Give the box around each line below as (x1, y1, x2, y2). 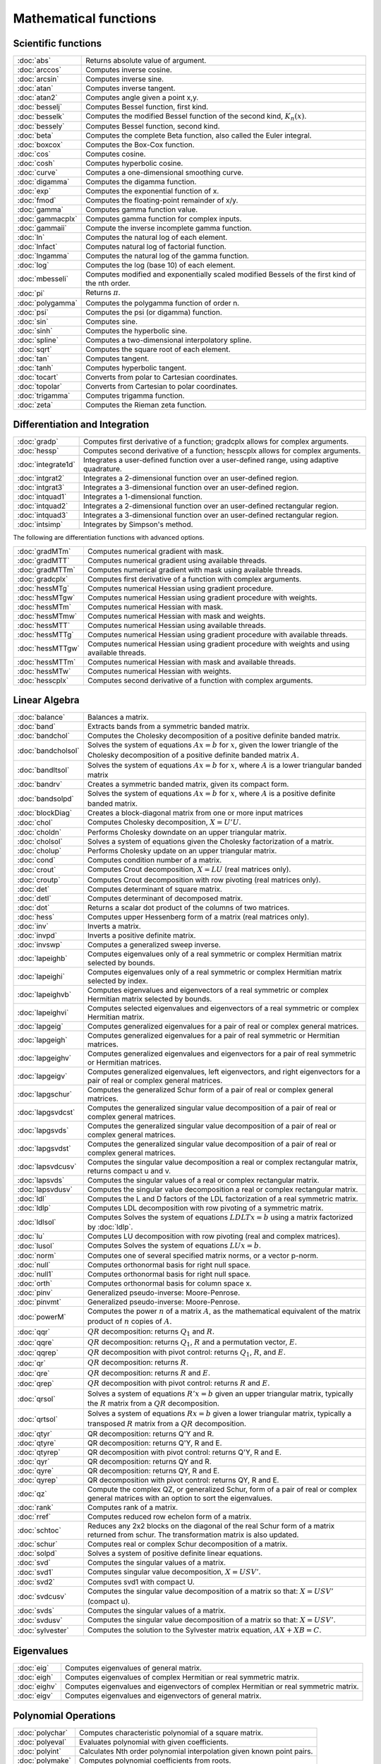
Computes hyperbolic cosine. (85, 159, 183, 169)
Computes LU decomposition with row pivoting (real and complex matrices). (87, 1231, 341, 1241)
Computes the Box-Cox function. (85, 140, 195, 150)
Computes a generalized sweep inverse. (87, 939, 222, 949)
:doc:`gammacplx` (17, 214, 78, 224)
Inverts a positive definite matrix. (87, 930, 196, 940)
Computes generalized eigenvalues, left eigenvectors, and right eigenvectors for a (87, 1066, 361, 1076)
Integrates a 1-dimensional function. (83, 492, 202, 502)
